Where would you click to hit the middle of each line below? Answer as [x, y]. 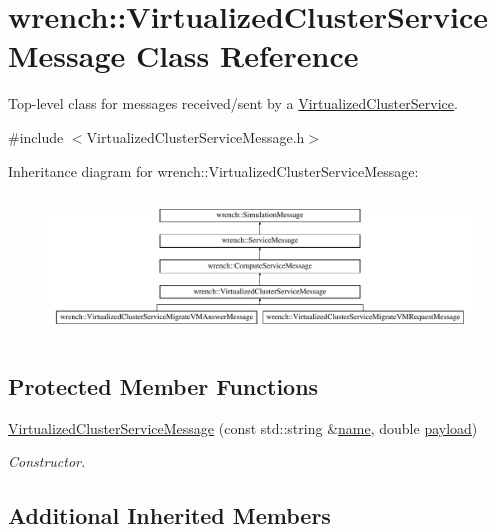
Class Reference [247, 55]
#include [36, 136]
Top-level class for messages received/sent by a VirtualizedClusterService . [233, 103]
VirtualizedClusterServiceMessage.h [195, 136]
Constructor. [47, 461]
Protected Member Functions [163, 386]
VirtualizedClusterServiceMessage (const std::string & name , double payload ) [243, 427]
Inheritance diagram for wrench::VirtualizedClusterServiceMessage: [213, 170]
